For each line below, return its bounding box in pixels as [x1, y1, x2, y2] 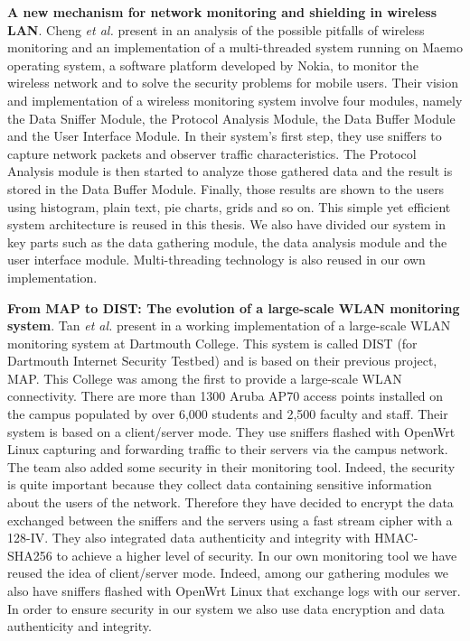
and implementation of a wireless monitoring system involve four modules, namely [7, 90, 463, 109]
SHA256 [7, 545, 52, 564]
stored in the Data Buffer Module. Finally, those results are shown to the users [7, 179, 445, 198]
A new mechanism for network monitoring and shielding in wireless [7, 3, 437, 21]
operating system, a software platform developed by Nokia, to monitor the [7, 55, 418, 74]
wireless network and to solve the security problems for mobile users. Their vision [7, 73, 459, 92]
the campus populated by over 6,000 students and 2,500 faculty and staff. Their [7, 404, 448, 423]
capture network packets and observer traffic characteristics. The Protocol [7, 144, 417, 163]
